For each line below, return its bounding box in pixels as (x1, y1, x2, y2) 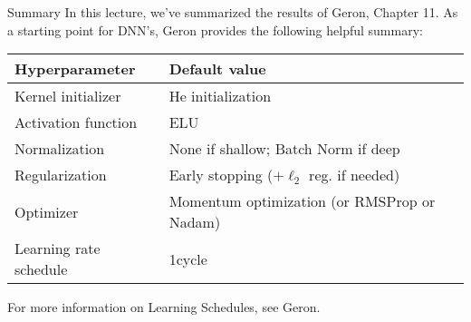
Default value (168, 58, 266, 80)
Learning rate (14, 238, 101, 259)
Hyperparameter (14, 58, 136, 80)
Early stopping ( (168, 164, 274, 186)
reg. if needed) (309, 164, 400, 186)
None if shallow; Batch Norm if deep (168, 138, 400, 160)
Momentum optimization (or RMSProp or (168, 190, 436, 212)
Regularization (14, 164, 107, 186)
